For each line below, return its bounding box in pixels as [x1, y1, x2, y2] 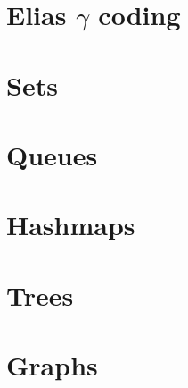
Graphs [6, 347, 98, 384]
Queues [6, 136, 98, 173]
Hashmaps [6, 207, 135, 243]
